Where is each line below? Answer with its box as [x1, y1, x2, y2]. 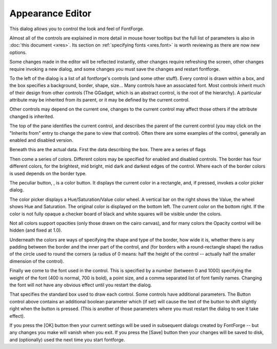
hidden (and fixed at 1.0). [9, 227, 63, 233]
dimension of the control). [9, 258, 64, 264]
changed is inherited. [9, 113, 54, 119]
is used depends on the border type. [9, 170, 87, 176]
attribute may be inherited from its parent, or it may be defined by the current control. [9, 97, 190, 103]
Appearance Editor [9, 8, 92, 19]
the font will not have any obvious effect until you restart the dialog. [9, 282, 152, 288]
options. [9, 49, 27, 55]
